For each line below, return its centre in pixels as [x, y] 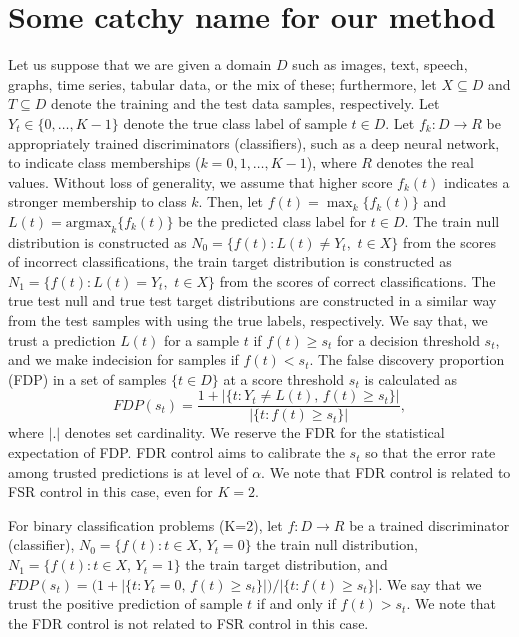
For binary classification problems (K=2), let [145, 524]
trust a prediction [62, 339]
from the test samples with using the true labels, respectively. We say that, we [248, 320]
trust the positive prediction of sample [125, 603]
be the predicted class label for [272, 220]
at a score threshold [284, 378]
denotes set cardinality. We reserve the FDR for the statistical [254, 432]
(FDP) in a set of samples [87, 378]
